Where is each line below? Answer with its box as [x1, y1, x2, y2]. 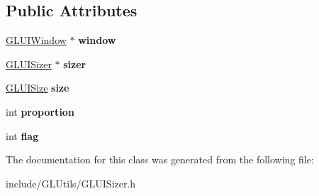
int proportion [6, 104, 74, 119]
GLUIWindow [6, 33, 67, 48]
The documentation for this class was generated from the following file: [6, 152, 314, 167]
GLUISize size [6, 80, 69, 95]
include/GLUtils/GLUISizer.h [6, 175, 136, 190]
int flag [6, 128, 39, 143]
